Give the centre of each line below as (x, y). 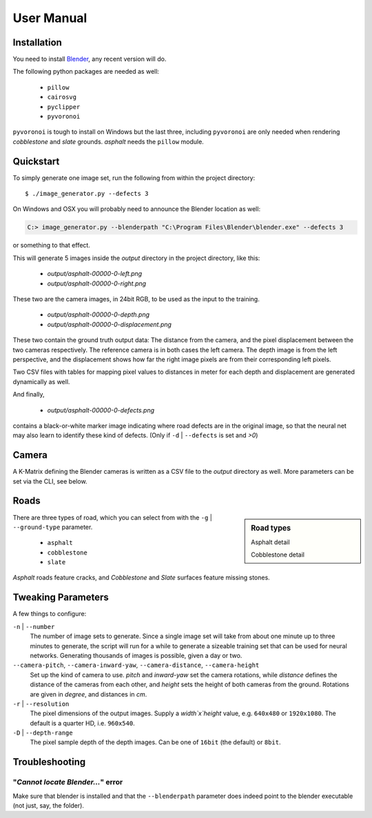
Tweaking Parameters (61, 598)
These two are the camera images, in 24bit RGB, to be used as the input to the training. (136, 299)
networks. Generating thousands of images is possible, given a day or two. (136, 655)
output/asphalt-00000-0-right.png (97, 283)
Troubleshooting (49, 762)
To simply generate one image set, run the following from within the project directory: (134, 178)
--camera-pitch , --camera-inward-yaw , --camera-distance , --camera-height (136, 665)
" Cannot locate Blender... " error (68, 782)
